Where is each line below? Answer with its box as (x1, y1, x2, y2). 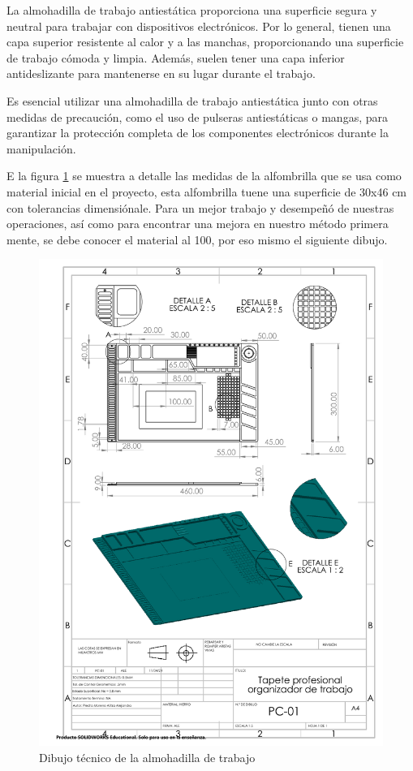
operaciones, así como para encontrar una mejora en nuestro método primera (6, 215, 389, 232)
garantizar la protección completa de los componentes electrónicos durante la (6, 124, 389, 141)
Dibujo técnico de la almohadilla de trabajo (39, 748, 256, 765)
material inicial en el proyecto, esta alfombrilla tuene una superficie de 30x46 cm (6, 183, 407, 200)
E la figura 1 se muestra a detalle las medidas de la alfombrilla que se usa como (6, 167, 402, 184)
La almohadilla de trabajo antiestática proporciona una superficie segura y (6, 2, 377, 18)
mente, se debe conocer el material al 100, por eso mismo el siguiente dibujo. (6, 230, 388, 248)
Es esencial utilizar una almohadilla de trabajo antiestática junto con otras (6, 92, 378, 109)
